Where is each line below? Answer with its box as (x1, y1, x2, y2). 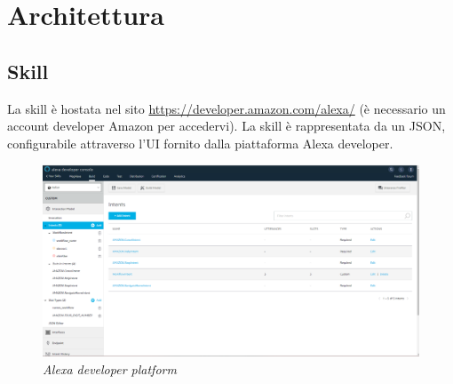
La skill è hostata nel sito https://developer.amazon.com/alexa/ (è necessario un (7, 99, 446, 117)
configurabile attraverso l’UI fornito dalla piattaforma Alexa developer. (7, 133, 393, 152)
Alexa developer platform (43, 359, 177, 378)
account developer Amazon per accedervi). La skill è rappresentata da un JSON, (7, 116, 446, 135)
